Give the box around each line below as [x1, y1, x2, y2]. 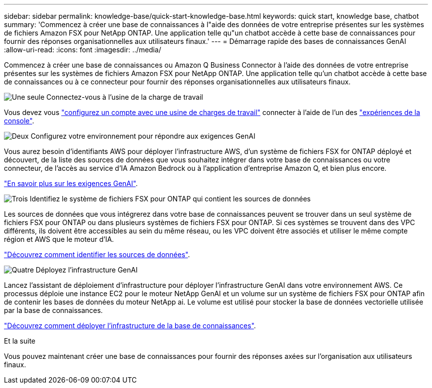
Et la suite [4, 337, 36, 345]
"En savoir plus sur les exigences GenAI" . [4, 179, 138, 188]
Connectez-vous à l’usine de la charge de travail [46, 93, 203, 101]
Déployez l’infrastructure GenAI [36, 266, 138, 274]
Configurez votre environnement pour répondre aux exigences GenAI [31, 132, 255, 140]
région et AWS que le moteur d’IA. [4, 235, 114, 243]
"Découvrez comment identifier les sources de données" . [4, 250, 190, 259]
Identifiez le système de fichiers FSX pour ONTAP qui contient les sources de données [30, 194, 311, 203]
